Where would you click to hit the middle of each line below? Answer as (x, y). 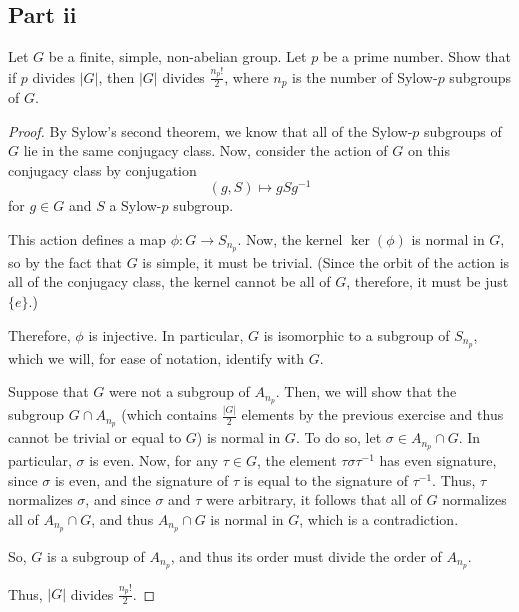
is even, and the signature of (141, 479)
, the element (296, 460)
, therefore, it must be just (427, 281)
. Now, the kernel (290, 239)
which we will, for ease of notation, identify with (156, 357)
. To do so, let (338, 437)
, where (246, 76)
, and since (118, 499)
